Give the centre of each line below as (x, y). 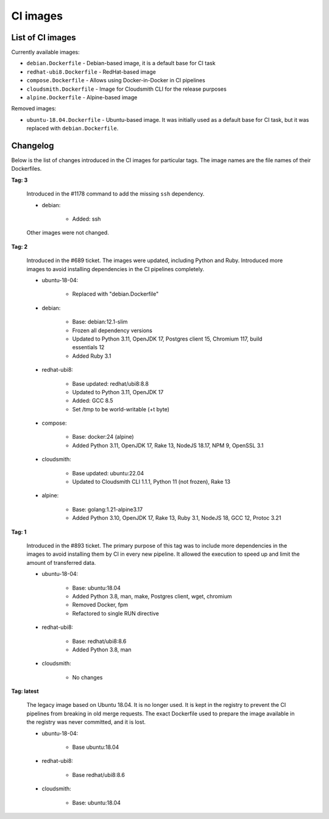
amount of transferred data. (61, 562)
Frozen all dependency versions (112, 330)
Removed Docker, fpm (100, 605)
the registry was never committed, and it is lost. (86, 722)
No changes (87, 677)
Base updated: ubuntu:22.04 (108, 473)
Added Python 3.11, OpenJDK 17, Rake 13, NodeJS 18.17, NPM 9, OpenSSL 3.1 (168, 445)
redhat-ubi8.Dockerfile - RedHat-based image (91, 72)
